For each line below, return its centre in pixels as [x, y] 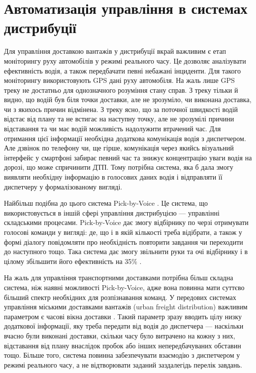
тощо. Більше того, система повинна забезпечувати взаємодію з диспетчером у [122, 355]
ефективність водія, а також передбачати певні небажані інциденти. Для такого [122, 70]
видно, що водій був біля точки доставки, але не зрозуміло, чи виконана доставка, [128, 99]
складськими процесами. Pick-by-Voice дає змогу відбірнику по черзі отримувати [126, 222]
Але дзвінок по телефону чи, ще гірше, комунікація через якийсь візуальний [119, 148]
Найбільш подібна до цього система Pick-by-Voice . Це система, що [106, 203]
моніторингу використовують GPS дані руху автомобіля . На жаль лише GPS [119, 80]
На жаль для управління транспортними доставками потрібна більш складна [119, 278]
